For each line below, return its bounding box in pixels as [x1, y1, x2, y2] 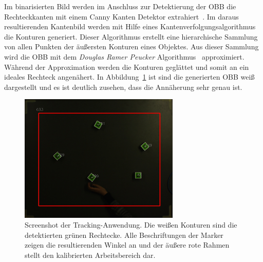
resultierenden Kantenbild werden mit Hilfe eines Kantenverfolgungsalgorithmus [4, 21, 256, 32]
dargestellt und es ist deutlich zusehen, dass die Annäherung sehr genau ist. [4, 81, 242, 92]
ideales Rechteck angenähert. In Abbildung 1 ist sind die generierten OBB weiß [4, 71, 255, 82]
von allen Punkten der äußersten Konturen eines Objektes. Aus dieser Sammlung [4, 41, 259, 52]
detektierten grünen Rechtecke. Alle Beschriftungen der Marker [25, 229, 223, 240]
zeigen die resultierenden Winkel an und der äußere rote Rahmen [25, 239, 230, 250]
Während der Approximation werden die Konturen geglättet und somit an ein [4, 61, 249, 72]
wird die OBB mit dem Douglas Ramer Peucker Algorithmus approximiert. [4, 51, 245, 62]
